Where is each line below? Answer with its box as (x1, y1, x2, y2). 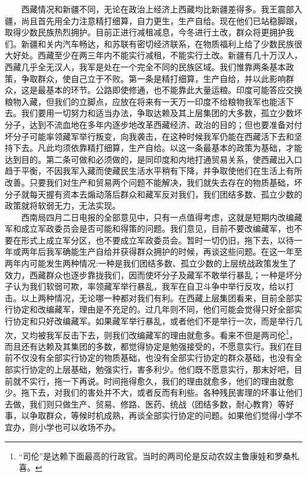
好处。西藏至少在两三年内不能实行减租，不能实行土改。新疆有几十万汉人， (12, 49, 302, 61)
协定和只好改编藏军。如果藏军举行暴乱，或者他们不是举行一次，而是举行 (12, 315, 294, 327)
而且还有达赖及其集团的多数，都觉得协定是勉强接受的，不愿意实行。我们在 (5, 340, 294, 352)
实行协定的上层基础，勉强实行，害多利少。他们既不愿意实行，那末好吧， (12, 363, 294, 376)
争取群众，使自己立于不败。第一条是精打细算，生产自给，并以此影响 (21, 72, 286, 84)
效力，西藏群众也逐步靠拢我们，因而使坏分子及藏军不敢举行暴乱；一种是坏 (5, 268, 294, 281)
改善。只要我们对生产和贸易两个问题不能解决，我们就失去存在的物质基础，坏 (5, 176, 302, 188)
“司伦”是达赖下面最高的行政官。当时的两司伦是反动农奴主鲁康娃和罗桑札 (18, 449, 300, 462)
